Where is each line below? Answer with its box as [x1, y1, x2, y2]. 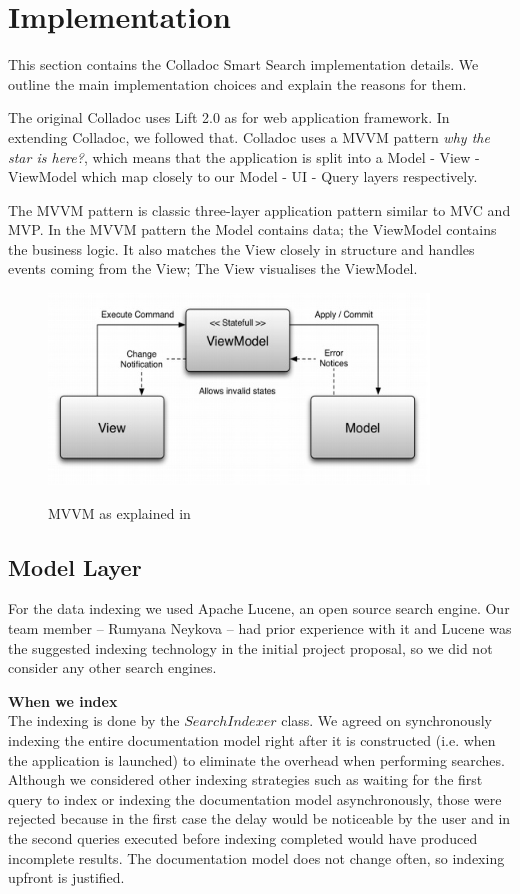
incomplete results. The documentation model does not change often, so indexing [8, 847, 505, 868]
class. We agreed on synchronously [281, 710, 492, 731]
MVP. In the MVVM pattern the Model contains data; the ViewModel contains [8, 219, 497, 240]
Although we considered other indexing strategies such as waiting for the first [8, 769, 483, 790]
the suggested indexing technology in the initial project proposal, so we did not [8, 637, 493, 658]
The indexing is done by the [8, 710, 180, 731]
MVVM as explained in [48, 502, 191, 523]
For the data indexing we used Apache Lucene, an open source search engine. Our [8, 598, 510, 619]
